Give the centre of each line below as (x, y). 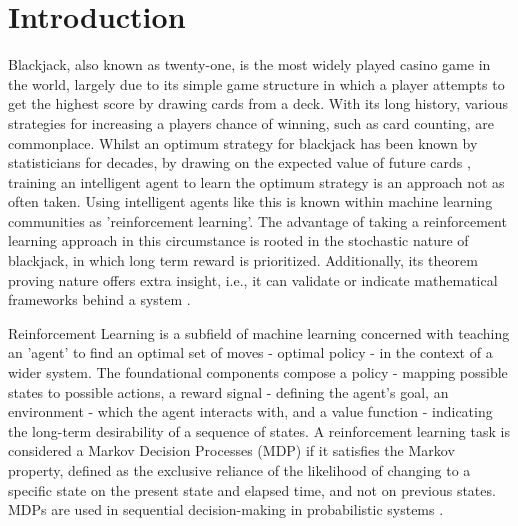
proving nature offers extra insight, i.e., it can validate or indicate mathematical (253, 279)
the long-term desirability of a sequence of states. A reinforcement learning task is (259, 430)
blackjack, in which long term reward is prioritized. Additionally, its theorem (243, 260)
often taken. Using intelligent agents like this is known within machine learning (250, 201)
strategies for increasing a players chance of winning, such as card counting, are (251, 122)
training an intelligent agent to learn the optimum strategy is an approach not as (256, 181)
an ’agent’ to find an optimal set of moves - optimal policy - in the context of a (250, 352)
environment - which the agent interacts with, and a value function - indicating (250, 411)
